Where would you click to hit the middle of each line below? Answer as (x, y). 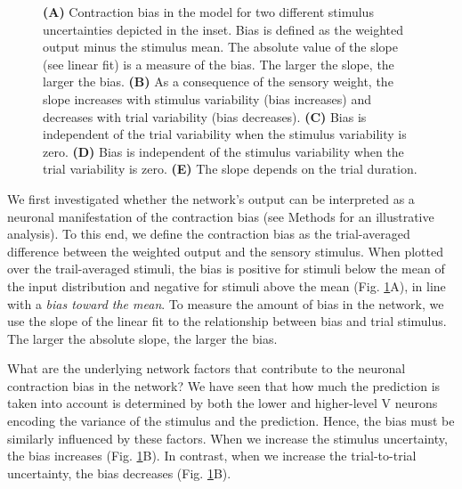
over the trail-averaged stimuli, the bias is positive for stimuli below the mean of (226, 269)
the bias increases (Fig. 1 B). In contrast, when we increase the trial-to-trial (212, 456)
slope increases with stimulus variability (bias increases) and (207, 98)
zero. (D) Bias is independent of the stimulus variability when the (223, 151)
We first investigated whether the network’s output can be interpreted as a (211, 198)
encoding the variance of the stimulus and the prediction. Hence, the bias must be (231, 421)
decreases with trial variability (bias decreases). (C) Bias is (205, 116)
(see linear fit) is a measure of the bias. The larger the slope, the (219, 64)
